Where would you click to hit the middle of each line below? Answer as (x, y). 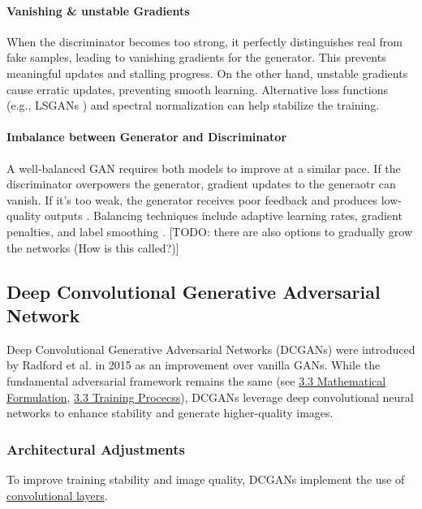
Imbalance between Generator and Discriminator (147, 137)
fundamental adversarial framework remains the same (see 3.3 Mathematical (196, 380)
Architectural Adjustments (96, 449)
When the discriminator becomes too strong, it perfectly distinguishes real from (205, 41)
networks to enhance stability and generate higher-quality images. (170, 413)
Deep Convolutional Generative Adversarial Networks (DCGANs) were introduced (211, 349)
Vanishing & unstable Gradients (98, 10)
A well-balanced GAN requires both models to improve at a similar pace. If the (204, 168)
